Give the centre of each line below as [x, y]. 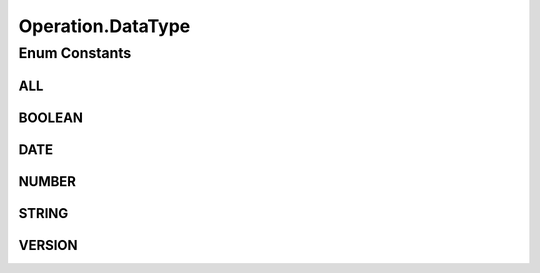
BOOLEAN [51, 117]
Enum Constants [75, 53]
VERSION [48, 245]
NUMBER [47, 181]
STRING [43, 213]
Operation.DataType [104, 26]
